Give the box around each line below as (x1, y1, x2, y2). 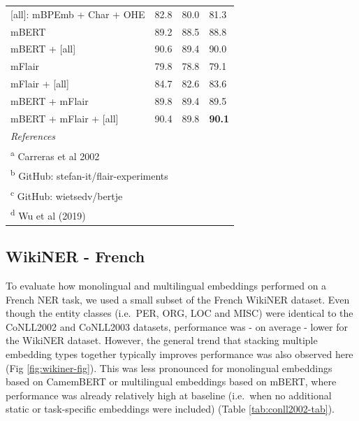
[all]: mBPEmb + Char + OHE (10, 6, 145, 21)
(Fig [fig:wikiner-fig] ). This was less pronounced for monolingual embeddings (6, 360, 332, 375)
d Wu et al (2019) (10, 206, 86, 222)
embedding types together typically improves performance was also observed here (6, 346, 353, 361)
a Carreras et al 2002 (10, 146, 100, 163)
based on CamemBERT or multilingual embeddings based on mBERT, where (6, 374, 337, 389)
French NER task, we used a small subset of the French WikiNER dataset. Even (6, 292, 350, 306)
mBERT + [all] (10, 41, 76, 56)
